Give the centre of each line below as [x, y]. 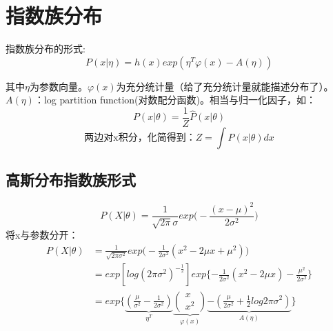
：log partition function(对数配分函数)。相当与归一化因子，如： [175, 100]
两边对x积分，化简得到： [140, 138]
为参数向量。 [58, 86]
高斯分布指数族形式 [71, 180]
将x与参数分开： [42, 235]
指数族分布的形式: [46, 49]
